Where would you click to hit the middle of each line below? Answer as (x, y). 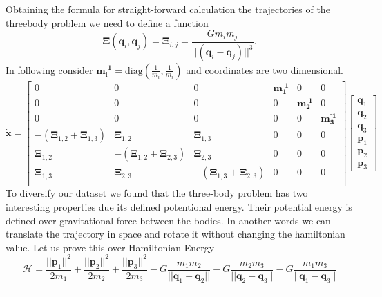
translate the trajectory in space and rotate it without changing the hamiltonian (175, 234)
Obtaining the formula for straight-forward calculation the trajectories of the (168, 9)
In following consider (49, 69)
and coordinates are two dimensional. (265, 69)
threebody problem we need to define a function (107, 22)
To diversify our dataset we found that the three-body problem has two (157, 193)
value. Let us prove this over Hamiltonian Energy (110, 247)
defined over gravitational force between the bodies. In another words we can (168, 220)
